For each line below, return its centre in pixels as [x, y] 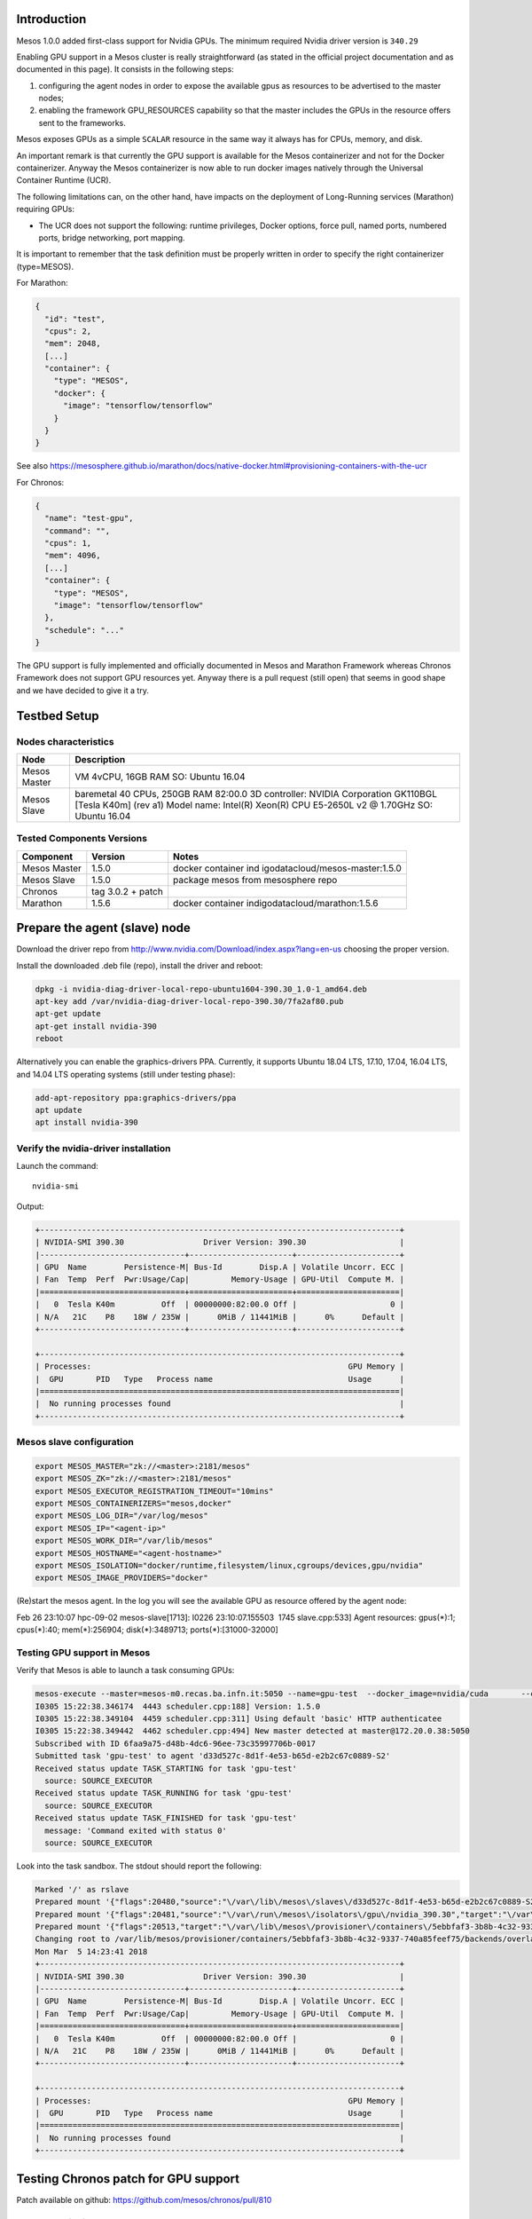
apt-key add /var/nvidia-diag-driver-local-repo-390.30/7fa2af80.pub [189, 1002]
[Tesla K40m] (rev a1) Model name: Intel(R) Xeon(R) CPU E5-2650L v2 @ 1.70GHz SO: [254, 805]
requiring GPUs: [46, 209]
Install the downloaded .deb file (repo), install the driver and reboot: [140, 965]
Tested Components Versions [82, 839]
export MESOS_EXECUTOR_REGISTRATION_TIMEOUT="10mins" [154, 1491]
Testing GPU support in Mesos [83, 1653]
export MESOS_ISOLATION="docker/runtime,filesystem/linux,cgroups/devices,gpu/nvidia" [229, 1565]
